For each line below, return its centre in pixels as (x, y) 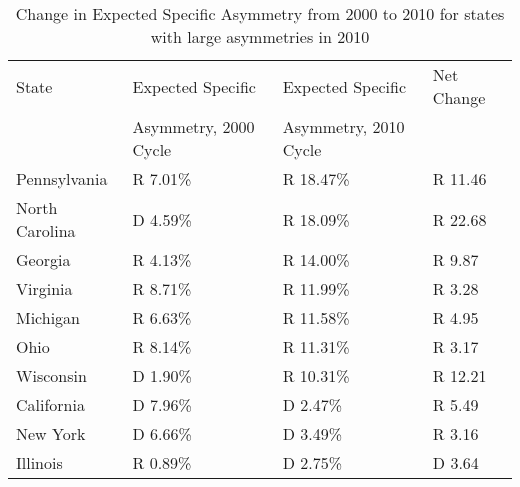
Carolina (46, 230)
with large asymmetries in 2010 (260, 36)
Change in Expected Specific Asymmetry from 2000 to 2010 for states (260, 13)
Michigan (48, 317)
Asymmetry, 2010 (343, 126)
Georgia (43, 259)
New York (51, 433)
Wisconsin (51, 375)
